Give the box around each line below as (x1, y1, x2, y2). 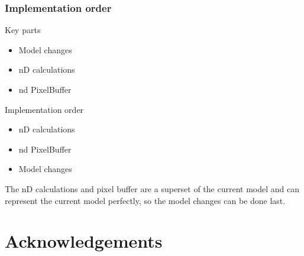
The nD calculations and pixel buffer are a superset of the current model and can (5, 182, 300, 195)
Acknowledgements (5, 229, 163, 253)
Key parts (5, 24, 41, 36)
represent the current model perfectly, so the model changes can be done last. (5, 194, 286, 206)
